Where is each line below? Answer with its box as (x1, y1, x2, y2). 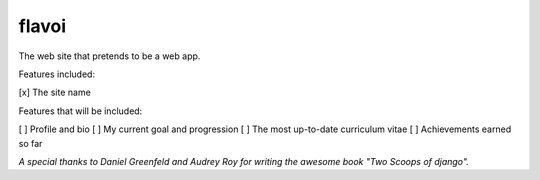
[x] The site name (18, 86, 92, 99)
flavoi (18, 15, 67, 37)
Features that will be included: (18, 105, 143, 117)
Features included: (18, 68, 95, 80)
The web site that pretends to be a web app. (18, 50, 201, 62)
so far (18, 137, 43, 149)
